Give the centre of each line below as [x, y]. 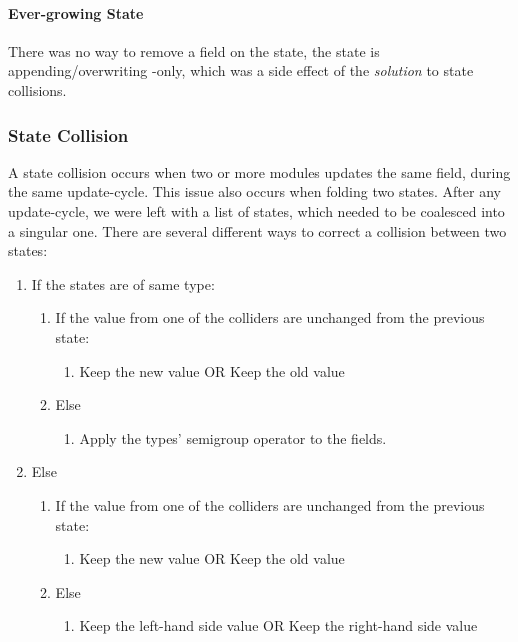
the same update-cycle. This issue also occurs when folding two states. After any [254, 191]
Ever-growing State [76, 12]
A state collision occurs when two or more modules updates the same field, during [259, 171]
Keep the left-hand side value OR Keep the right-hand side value [278, 625]
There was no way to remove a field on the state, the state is [194, 50]
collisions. [37, 89]
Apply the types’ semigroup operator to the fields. [233, 437]
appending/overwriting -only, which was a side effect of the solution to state [241, 70]
